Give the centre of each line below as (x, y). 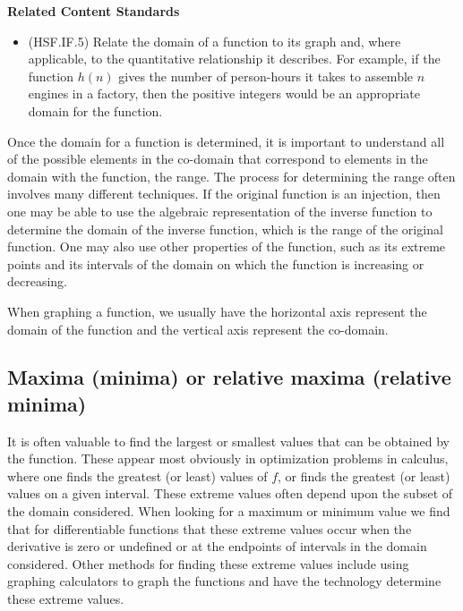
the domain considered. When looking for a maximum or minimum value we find (229, 511)
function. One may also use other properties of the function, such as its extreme (227, 246)
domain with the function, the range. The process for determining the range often (231, 176)
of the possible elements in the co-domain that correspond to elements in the (218, 159)
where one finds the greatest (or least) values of (137, 475)
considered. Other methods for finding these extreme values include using (208, 563)
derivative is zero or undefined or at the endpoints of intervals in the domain (217, 546)
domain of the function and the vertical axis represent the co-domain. (198, 329)
